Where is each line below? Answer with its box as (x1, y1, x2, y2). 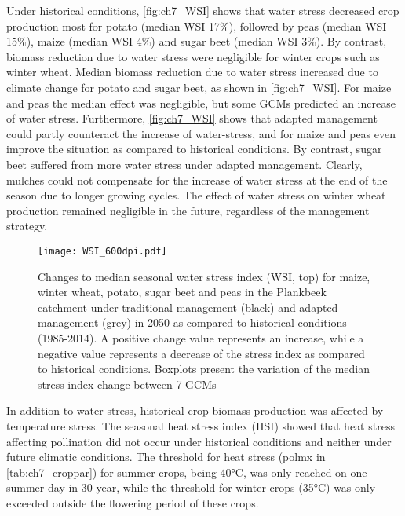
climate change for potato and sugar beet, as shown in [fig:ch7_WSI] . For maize (6, 79, 392, 95)
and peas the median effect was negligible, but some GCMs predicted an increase (6, 94, 396, 111)
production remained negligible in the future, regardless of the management (6, 202, 370, 218)
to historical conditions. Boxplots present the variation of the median (38, 360, 370, 377)
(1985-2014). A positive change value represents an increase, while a (38, 329, 364, 346)
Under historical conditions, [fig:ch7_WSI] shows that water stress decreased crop (6, 2, 400, 18)
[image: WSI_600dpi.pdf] (38, 245, 167, 257)
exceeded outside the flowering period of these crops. (6, 494, 259, 511)
